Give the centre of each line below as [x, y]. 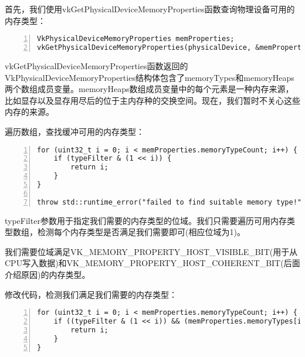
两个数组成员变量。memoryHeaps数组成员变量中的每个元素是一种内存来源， [149, 89]
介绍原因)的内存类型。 [48, 274]
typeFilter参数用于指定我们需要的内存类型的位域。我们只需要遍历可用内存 [146, 220]
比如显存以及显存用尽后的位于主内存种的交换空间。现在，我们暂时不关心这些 [152, 100]
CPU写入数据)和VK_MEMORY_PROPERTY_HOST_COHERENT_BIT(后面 [152, 263]
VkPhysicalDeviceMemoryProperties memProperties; [136, 39]
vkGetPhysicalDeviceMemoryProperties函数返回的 [96, 65]
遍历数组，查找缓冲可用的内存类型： [74, 131]
